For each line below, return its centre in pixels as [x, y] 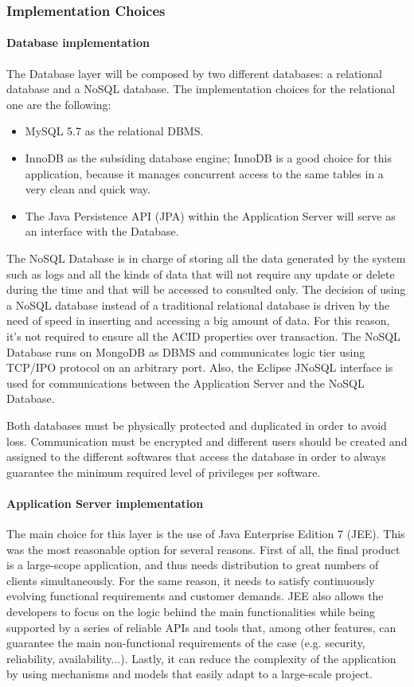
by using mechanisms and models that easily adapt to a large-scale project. [189, 674]
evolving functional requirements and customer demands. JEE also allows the [195, 596]
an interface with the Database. [102, 231]
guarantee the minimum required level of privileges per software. [164, 472]
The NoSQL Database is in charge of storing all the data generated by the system [206, 258]
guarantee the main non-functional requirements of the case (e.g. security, [186, 643]
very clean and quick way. [88, 189]
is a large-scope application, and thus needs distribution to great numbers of [193, 565]
